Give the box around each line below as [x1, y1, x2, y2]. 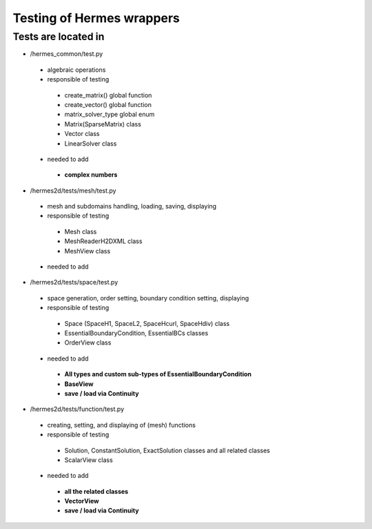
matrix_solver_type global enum [64, 110, 155, 119]
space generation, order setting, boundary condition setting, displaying [47, 294, 249, 302]
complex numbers [64, 171, 118, 179]
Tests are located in [12, 30, 105, 43]
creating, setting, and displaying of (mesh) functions [47, 421, 196, 429]
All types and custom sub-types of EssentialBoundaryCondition [64, 370, 251, 378]
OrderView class [64, 338, 112, 347]
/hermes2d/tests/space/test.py [30, 278, 118, 287]
